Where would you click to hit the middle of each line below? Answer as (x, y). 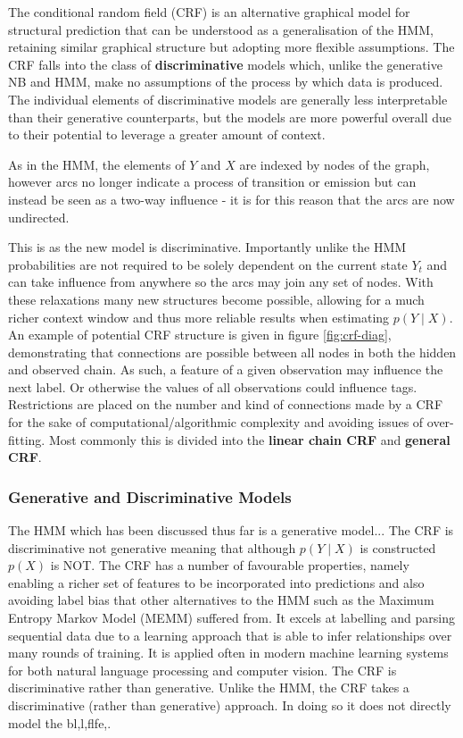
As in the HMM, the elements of (97, 164)
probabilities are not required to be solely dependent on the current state (208, 264)
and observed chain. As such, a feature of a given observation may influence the (226, 369)
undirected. (39, 217)
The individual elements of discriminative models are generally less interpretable (228, 99)
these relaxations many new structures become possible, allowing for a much (216, 299)
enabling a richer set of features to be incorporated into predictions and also (216, 582)
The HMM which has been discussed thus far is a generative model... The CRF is (231, 530)
